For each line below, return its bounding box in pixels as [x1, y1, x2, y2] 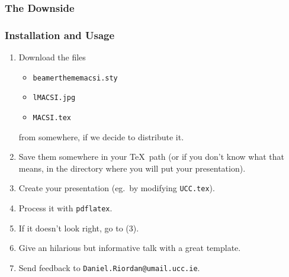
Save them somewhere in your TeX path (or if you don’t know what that [18, 150, 284, 163]
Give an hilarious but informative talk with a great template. [18, 241, 241, 254]
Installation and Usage [5, 27, 115, 42]
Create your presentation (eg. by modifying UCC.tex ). [18, 182, 215, 194]
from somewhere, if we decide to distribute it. [18, 130, 184, 143]
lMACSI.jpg [33, 94, 76, 102]
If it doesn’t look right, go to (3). [18, 221, 139, 234]
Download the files [18, 51, 86, 63]
